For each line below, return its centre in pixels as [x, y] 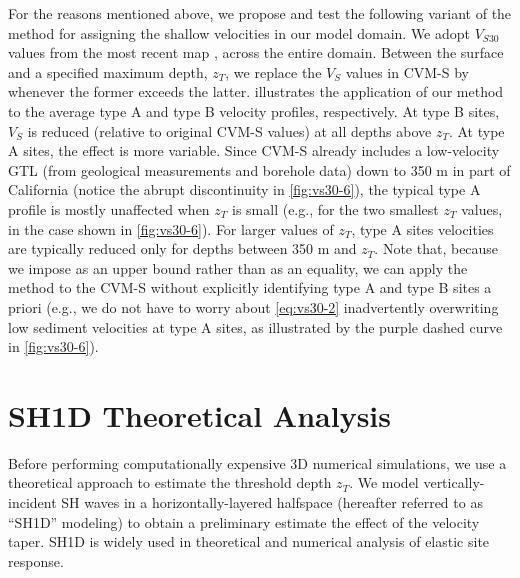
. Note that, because [436, 248]
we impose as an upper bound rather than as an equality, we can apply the [238, 267]
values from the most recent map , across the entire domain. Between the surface [256, 52]
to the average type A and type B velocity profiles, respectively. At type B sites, [254, 110]
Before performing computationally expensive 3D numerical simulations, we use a [257, 462]
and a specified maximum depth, [108, 71]
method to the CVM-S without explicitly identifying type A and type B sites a [250, 287]
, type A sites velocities [422, 228]
